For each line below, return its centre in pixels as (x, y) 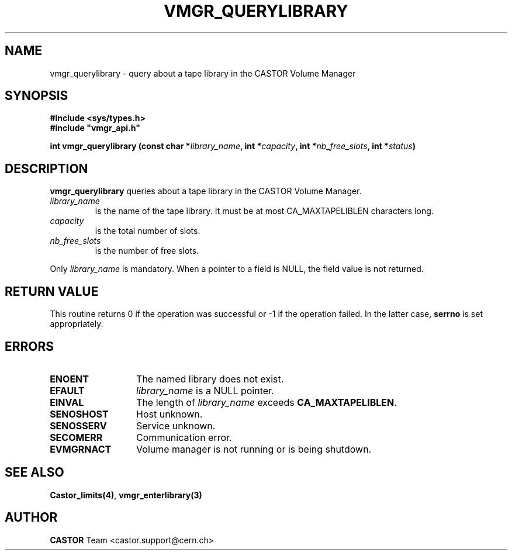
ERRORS (30, 346)
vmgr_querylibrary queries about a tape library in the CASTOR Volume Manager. (206, 191)
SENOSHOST (79, 414)
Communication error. (184, 437)
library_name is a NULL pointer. (205, 390)
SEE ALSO (34, 473)
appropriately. (77, 324)
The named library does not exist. (210, 379)
